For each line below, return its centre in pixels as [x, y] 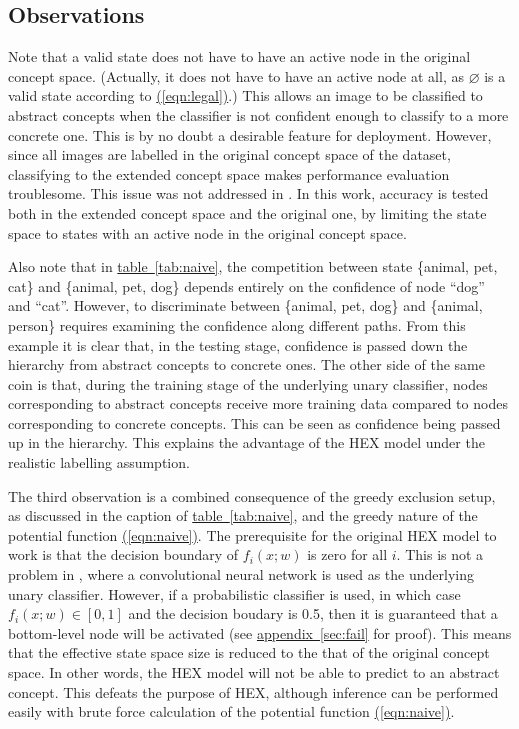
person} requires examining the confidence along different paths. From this [237, 324]
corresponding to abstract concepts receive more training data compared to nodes [258, 403]
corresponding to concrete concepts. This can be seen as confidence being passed [254, 422]
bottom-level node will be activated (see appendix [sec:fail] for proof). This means [260, 632]
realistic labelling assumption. [99, 462]
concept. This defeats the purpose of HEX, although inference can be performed [253, 691]
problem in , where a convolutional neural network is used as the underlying [241, 574]
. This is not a [440, 554]
